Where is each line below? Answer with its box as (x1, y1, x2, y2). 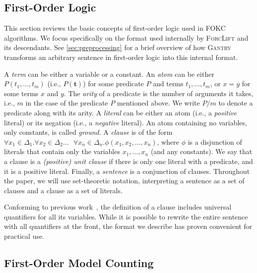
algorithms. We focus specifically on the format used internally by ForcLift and (4, 32, 249, 43)
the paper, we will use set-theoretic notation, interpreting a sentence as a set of (4, 175, 245, 186)
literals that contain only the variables (4, 146, 120, 157)
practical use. (4, 231, 45, 241)
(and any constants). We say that (150, 146, 253, 157)
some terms (4, 88, 39, 98)
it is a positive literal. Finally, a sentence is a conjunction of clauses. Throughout (4, 165, 250, 176)
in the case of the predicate (25, 98, 108, 108)
